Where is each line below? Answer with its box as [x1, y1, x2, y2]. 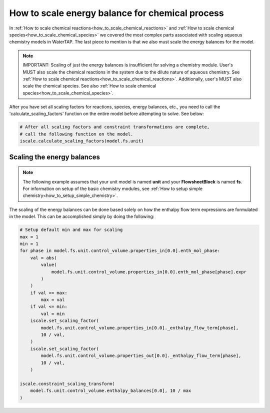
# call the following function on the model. [19, 131, 133, 137]
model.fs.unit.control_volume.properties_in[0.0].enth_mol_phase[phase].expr [51, 269, 247, 274]
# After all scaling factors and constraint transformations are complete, [19, 124, 210, 130]
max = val [40, 297, 65, 302]
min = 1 [19, 240, 38, 246]
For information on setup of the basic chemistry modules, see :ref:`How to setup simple [22, 185, 202, 191]
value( [40, 262, 57, 267]
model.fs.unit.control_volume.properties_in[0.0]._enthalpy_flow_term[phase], [40, 325, 239, 330]
